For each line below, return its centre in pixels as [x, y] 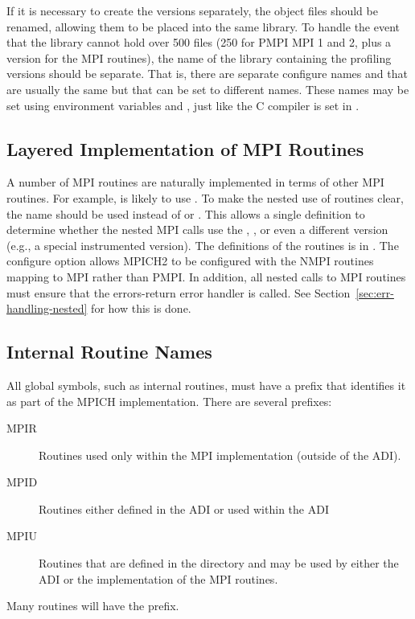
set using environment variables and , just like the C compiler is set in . [183, 105]
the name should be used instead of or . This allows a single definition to [186, 213]
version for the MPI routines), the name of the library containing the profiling [199, 57]
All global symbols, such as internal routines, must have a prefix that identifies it [206, 385]
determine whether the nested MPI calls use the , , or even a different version [197, 230]
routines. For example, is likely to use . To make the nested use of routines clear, [205, 197]
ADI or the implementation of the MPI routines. [158, 578]
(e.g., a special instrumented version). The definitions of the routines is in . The [203, 245]
